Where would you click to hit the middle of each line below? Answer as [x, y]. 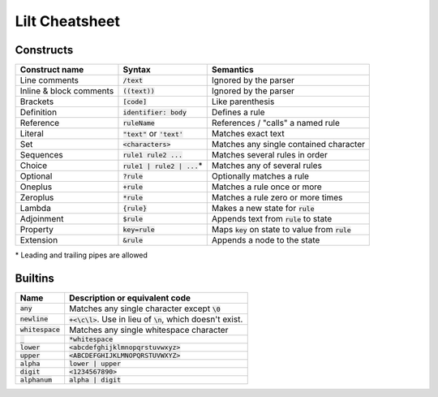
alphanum [36, 380]
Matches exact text [248, 134]
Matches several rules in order [269, 155]
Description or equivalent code [130, 298]
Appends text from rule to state [272, 219]
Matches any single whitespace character [149, 330]
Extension [39, 240]
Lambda [36, 209]
